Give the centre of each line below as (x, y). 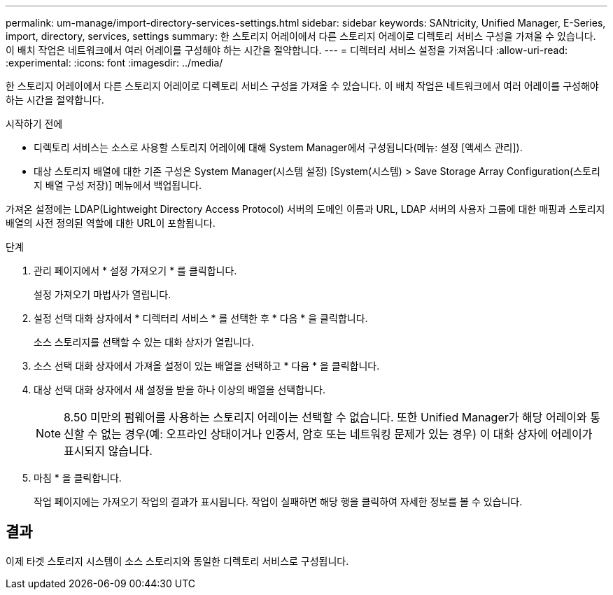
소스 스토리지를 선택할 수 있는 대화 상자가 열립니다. (144, 342)
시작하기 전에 (34, 124)
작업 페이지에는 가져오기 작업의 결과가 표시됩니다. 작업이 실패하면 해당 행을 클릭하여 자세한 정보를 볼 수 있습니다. (278, 502)
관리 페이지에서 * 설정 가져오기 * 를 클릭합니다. (135, 271)
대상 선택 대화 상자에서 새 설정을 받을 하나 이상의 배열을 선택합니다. (179, 390)
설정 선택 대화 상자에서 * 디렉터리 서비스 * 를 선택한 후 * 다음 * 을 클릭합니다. (201, 318)
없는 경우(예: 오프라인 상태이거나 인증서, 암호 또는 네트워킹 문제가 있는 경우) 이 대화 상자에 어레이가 (347, 434)
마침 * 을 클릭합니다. (78, 478)
